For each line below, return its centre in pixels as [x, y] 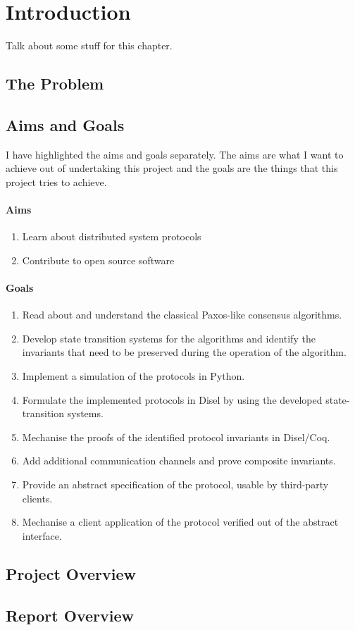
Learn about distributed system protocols [112, 236]
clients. [37, 498]
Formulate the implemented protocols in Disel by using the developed [172, 399]
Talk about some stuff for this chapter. [89, 45]
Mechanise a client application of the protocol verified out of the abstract [180, 522]
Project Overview [71, 573]
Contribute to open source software [98, 260]
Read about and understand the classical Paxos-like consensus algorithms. [182, 315]
